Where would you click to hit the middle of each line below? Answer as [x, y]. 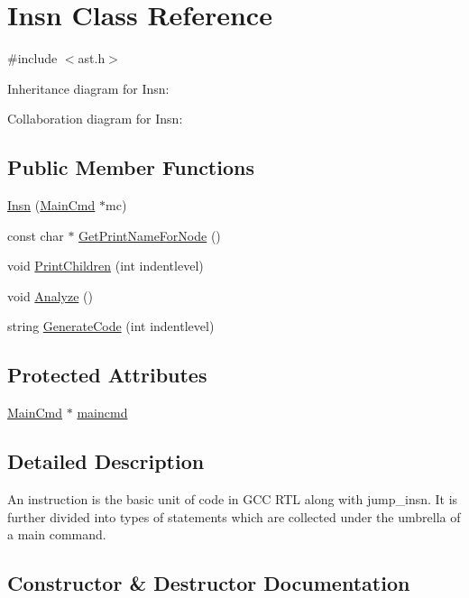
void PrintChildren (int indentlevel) [106, 266]
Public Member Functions [131, 167]
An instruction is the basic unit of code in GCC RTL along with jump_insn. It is [233, 499]
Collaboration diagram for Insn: [95, 119]
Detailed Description [106, 461]
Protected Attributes [107, 375]
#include [32, 58]
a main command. [57, 534]
